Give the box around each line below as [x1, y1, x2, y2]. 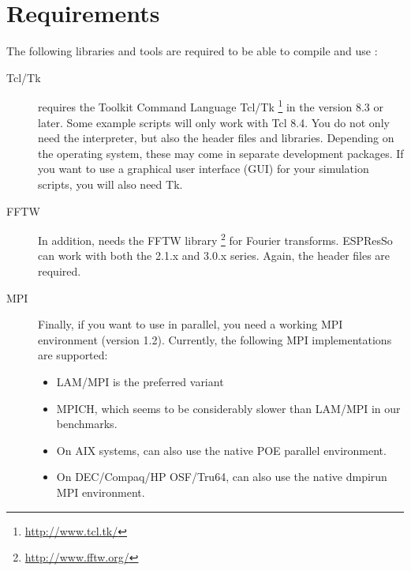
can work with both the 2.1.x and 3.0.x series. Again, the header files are [38, 247, 390, 264]
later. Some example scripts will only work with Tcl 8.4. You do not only [38, 114, 390, 130]
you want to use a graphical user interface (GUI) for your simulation [38, 160, 369, 177]
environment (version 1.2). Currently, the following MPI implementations [38, 331, 392, 347]
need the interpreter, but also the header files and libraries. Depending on [38, 130, 394, 146]
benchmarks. [56, 415, 118, 432]
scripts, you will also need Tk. [38, 175, 183, 192]
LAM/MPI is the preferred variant [56, 373, 224, 389]
